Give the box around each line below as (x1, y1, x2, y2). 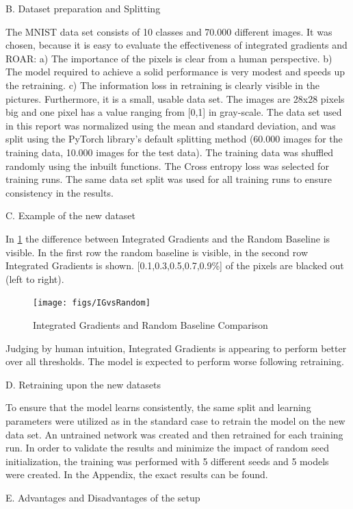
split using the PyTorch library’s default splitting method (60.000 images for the (5, 132, 343, 146)
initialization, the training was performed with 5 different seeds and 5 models (5, 454, 329, 468)
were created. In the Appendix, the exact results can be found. (5, 467, 268, 482)
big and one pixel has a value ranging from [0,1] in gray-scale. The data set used (5, 105, 342, 119)
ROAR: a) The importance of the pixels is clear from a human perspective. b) (5, 51, 332, 65)
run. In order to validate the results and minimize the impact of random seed (5, 440, 329, 455)
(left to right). (5, 271, 64, 286)
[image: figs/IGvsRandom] (33, 298, 151, 308)
